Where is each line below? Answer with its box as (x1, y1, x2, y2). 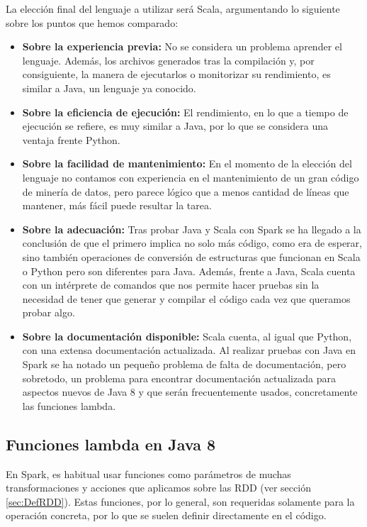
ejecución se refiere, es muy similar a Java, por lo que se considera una (22, 118, 329, 133)
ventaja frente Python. (22, 132, 120, 147)
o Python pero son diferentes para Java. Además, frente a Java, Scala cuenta (22, 263, 356, 278)
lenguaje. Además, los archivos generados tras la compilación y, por (22, 52, 315, 67)
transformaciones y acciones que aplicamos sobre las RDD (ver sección (6, 480, 311, 495)
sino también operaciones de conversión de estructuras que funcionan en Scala (22, 249, 361, 264)
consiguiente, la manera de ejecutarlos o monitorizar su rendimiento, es (22, 67, 331, 82)
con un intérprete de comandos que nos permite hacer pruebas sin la (22, 277, 320, 292)
